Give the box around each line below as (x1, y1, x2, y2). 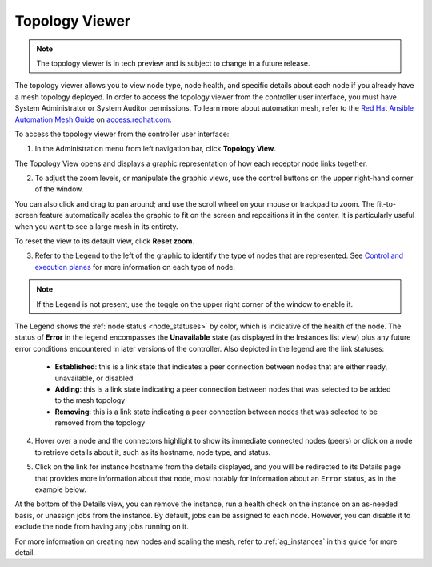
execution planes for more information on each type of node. (34, 262, 236, 271)
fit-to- (376, 199, 396, 208)
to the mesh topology (54, 396, 126, 405)
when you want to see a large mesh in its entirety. (14, 221, 179, 231)
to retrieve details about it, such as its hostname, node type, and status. (34, 447, 271, 456)
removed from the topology (54, 418, 146, 428)
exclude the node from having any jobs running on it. (14, 521, 189, 532)
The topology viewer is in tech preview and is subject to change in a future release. (36, 58, 311, 68)
